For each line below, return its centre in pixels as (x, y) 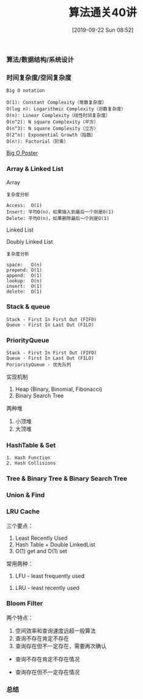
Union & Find (26, 495)
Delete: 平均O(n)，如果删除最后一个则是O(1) (58, 218)
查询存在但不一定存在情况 (47, 672)
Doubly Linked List (30, 241)
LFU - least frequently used (50, 576)
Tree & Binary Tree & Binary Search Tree (67, 478)
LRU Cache (23, 512)
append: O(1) (24, 275)
